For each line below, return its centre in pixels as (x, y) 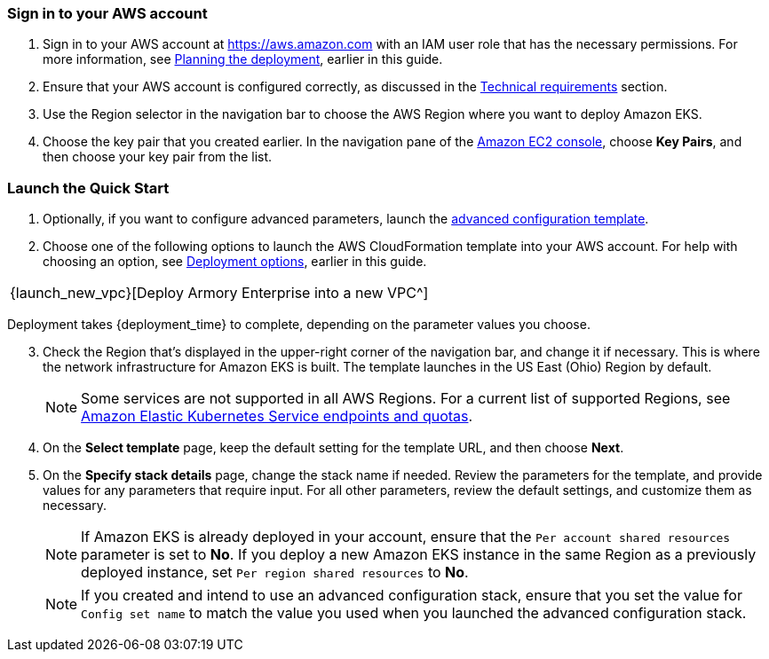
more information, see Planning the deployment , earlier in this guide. (243, 59)
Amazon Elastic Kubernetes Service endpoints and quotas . (277, 416)
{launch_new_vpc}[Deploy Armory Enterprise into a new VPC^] (219, 293)
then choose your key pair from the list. (158, 157)
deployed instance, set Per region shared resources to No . (275, 573)
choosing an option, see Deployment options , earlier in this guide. (235, 262)
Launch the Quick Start (88, 188)
